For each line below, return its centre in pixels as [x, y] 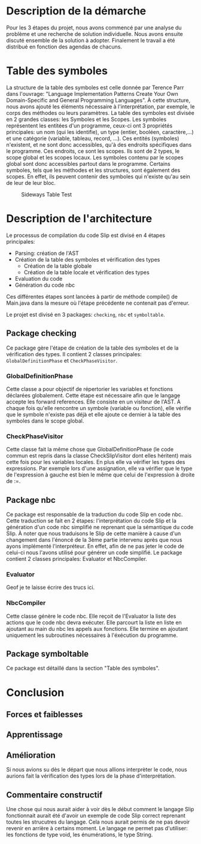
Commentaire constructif [54, 795]
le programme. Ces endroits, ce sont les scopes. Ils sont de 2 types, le [93, 151]
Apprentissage [34, 735]
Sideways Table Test [47, 194]
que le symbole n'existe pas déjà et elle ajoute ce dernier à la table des [94, 414]
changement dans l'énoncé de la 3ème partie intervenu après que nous [94, 540]
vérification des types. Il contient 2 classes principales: [74, 354]
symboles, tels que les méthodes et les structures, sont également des [93, 170]
